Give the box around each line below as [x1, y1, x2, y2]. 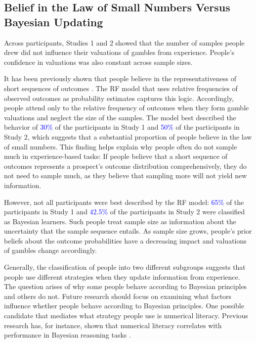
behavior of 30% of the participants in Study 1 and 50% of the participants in [4, 122, 240, 132]
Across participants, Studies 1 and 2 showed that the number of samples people [4, 37, 245, 48]
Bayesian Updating [4, 14, 103, 29]
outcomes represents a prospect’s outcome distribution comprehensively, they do [4, 160, 247, 171]
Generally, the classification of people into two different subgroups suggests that [4, 262, 246, 272]
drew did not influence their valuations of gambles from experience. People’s [4, 47, 235, 57]
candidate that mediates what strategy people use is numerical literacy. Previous [4, 310, 248, 321]
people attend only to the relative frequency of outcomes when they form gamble [4, 102, 249, 113]
